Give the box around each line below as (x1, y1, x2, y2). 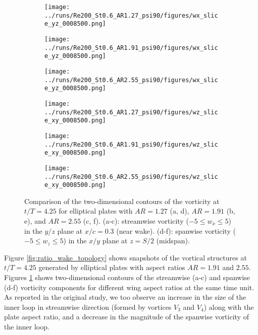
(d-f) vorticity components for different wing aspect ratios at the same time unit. (4, 282, 254, 292)
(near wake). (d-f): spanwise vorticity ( (116, 225, 236, 236)
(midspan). (156, 235, 190, 246)
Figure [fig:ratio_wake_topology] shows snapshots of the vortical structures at (4, 252, 247, 262)
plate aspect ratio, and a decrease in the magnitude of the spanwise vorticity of (4, 311, 249, 322)
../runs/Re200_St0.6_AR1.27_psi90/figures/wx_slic (44, 12, 218, 19)
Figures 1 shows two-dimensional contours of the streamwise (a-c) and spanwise (4, 272, 250, 282)
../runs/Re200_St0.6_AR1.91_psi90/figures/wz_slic (44, 141, 218, 148)
